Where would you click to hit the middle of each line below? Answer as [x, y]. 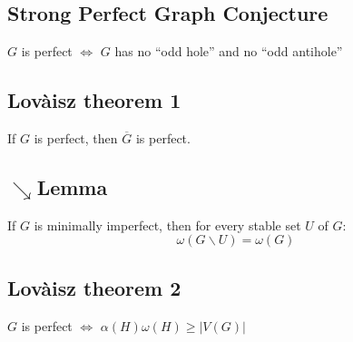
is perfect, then [76, 138]
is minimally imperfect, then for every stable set [167, 225]
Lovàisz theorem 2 [94, 287]
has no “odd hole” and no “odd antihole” [229, 51]
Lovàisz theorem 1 [94, 100]
